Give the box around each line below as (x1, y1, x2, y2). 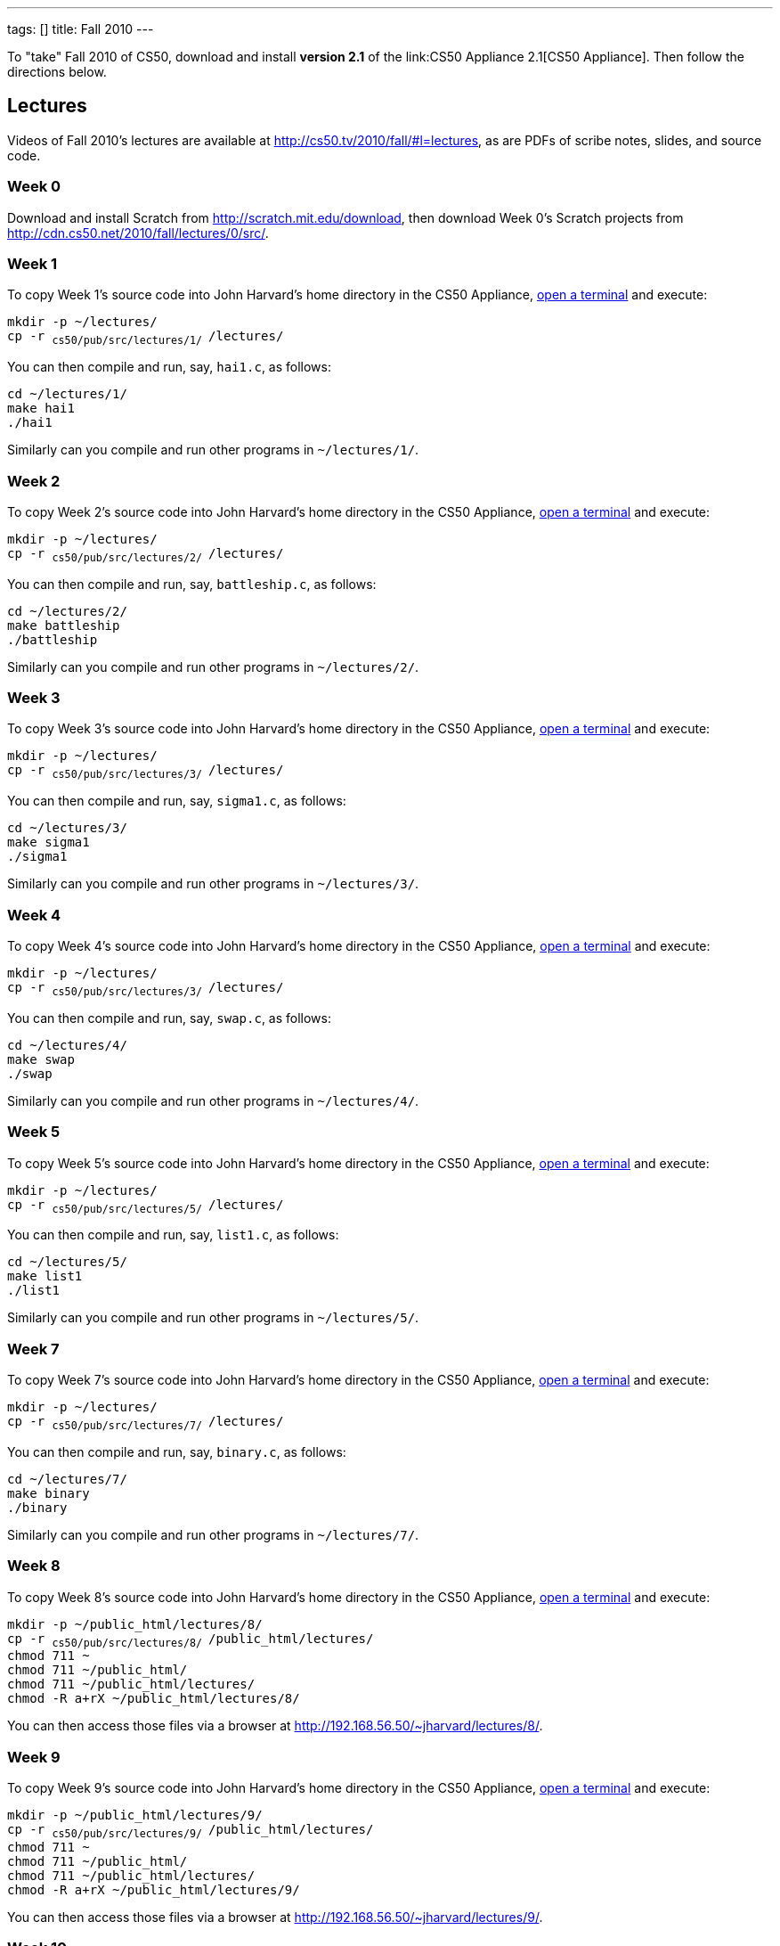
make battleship (7, 617, 120, 633)
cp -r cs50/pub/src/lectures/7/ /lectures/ (7, 1414, 284, 1432)
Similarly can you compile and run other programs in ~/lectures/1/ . (7, 442, 419, 458)
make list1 (7, 1269, 83, 1284)
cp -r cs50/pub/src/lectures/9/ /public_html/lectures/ (7, 1822, 374, 1840)
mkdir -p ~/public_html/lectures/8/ (7, 1616, 263, 1631)
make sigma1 (7, 835, 90, 850)
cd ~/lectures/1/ (7, 387, 127, 402)
